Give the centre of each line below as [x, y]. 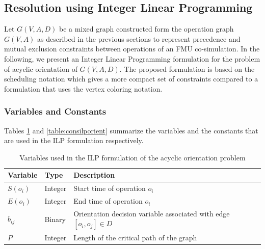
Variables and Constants [55, 111]
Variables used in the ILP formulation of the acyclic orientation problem [132, 157]
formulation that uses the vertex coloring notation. [83, 88]
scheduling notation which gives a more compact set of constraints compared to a [131, 79]
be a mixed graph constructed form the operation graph [146, 29]
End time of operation [108, 201]
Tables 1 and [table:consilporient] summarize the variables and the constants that [131, 130]
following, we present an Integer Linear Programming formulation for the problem [132, 58]
